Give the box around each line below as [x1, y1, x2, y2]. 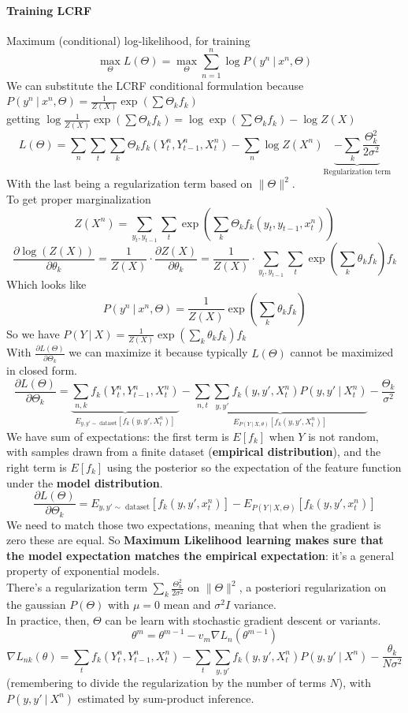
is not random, [308, 427, 379, 444]
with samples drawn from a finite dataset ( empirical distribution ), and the [6, 443, 381, 460]
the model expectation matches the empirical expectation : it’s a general [6, 547, 395, 563]
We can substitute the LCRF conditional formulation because [6, 77, 304, 93]
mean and [163, 596, 211, 613]
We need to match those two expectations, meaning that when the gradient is [6, 516, 381, 532]
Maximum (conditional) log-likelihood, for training [6, 32, 250, 48]
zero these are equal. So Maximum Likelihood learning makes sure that [6, 532, 384, 548]
